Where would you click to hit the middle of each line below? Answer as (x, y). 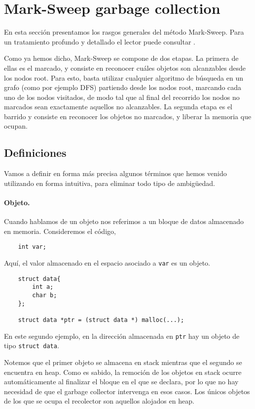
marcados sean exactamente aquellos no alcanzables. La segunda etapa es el (118, 107)
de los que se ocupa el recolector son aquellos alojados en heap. (99, 401)
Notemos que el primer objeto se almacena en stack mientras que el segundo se (123, 362)
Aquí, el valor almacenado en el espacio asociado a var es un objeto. (107, 263)
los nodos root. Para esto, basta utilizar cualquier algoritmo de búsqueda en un (124, 77)
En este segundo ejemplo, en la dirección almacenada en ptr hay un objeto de (122, 336)
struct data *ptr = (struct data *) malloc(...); (101, 320)
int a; (43, 287)
